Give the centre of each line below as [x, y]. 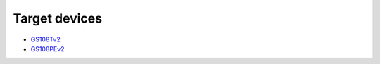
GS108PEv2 [47, 49]
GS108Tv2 [46, 39]
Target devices [57, 18]
